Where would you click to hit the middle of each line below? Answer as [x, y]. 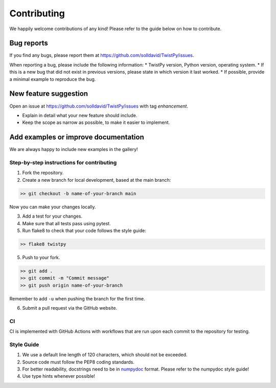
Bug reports [29, 43]
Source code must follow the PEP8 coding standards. [78, 362]
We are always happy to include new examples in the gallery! [74, 149]
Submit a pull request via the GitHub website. [70, 308]
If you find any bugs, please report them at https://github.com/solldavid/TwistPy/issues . [102, 55]
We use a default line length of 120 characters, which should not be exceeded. [105, 355]
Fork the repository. [43, 173]
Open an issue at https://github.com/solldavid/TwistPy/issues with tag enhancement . [99, 106]
